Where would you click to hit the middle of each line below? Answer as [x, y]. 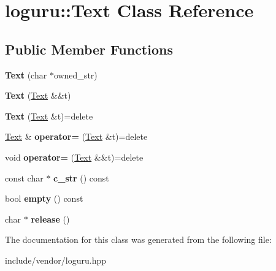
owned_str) [75, 74]
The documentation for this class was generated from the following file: [138, 239]
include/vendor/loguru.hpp [56, 260]
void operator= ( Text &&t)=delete [74, 157]
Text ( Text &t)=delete [49, 116]
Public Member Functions [89, 49]
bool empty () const [44, 198]
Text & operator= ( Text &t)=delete [76, 136]
